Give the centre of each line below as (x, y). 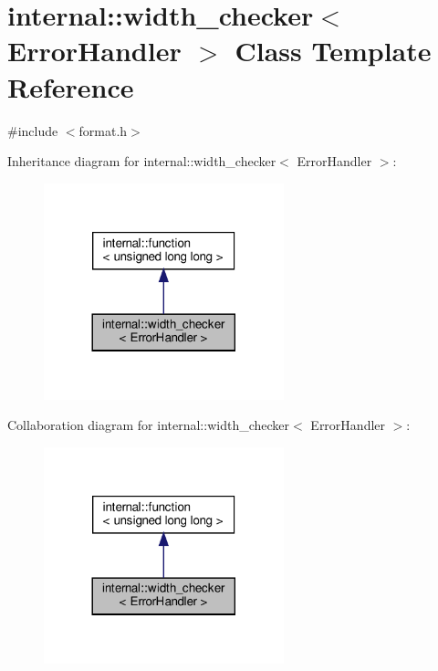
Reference (71, 86)
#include (33, 130)
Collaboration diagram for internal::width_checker (149, 425)
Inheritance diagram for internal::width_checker (142, 161)
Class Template (333, 51)
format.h (103, 130)
